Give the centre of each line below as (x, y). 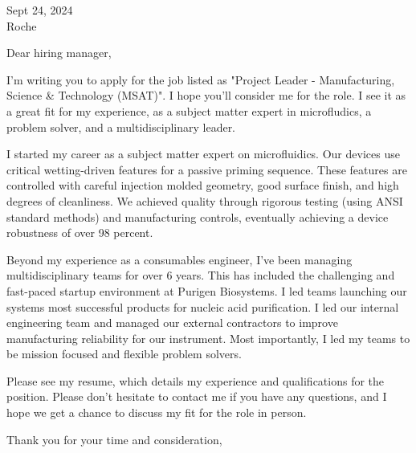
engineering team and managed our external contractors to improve (172, 322)
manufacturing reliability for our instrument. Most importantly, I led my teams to (208, 338)
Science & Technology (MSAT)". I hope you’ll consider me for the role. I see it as (206, 95)
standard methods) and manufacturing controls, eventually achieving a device (198, 216)
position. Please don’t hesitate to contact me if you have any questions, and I (197, 396)
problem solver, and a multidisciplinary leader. (121, 127)
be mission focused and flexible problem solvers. (124, 354)
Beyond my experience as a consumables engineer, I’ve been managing (179, 259)
